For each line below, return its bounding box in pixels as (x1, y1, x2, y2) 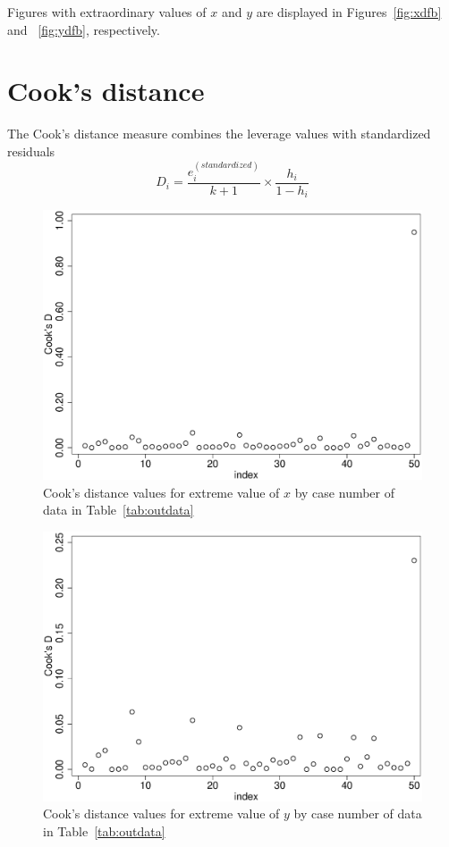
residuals (7, 141, 55, 160)
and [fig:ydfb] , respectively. (7, 20, 160, 38)
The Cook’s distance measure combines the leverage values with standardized (7, 124, 431, 143)
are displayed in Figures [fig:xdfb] (256, 3, 442, 21)
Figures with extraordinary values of (7, 3, 207, 21)
